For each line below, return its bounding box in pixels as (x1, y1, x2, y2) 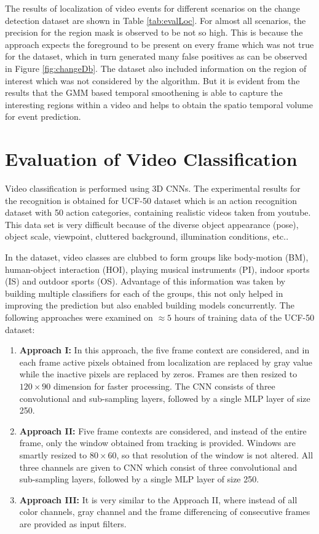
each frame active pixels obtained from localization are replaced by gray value (19, 355, 313, 368)
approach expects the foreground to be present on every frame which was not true (5, 37, 314, 50)
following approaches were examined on (5, 311, 153, 323)
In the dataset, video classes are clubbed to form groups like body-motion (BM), (5, 251, 309, 264)
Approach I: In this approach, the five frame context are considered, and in (19, 344, 310, 356)
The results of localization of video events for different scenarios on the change (5, 2, 301, 14)
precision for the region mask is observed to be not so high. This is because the (5, 26, 303, 39)
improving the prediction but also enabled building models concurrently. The (5, 299, 294, 312)
